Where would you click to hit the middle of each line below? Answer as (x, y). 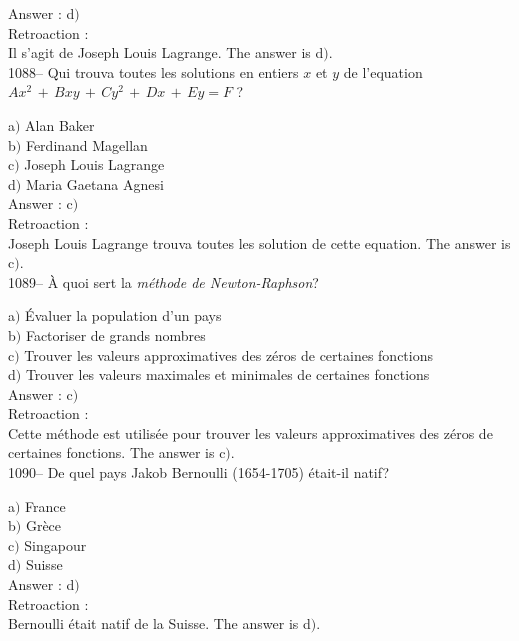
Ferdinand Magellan (86, 144)
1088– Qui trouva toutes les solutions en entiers (153, 71)
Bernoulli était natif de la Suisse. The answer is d (159, 623)
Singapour (55, 544)
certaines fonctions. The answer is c (117, 452)
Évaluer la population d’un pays (123, 315)
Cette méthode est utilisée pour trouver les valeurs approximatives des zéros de (250, 432)
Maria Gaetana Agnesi (94, 183)
